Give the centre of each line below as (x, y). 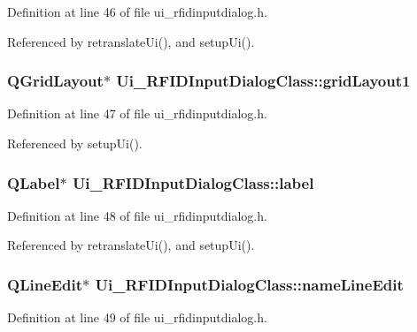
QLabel (34, 182)
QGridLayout (55, 81)
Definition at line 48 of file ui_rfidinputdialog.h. (137, 215)
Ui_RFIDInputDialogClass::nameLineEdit (249, 284)
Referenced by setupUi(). (75, 143)
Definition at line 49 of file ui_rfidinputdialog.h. (137, 317)
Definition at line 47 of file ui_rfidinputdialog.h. (137, 113)
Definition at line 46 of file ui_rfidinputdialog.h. (137, 11)
